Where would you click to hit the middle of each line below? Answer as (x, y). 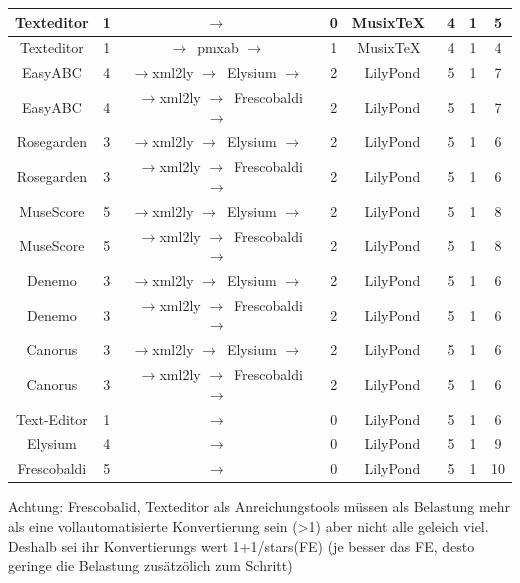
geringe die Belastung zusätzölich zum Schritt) (150, 565)
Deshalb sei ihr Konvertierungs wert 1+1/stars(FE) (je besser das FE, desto (241, 545)
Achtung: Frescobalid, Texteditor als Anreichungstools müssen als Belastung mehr (259, 506)
